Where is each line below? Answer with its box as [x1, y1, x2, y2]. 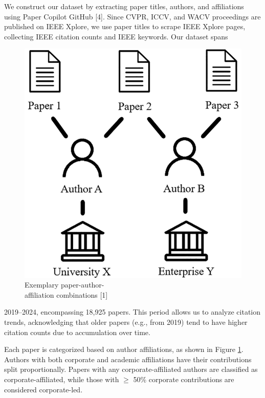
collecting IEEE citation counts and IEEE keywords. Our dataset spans [4, 31, 228, 41]
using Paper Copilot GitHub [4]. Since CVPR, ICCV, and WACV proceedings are [4, 11, 261, 21]
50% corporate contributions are [133, 374, 234, 385]
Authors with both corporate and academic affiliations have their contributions [4, 353, 252, 364]
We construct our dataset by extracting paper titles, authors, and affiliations [4, 1, 244, 11]
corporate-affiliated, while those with [4, 374, 119, 385]
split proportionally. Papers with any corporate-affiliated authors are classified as [4, 364, 258, 374]
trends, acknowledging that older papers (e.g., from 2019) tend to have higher [4, 317, 248, 327]
